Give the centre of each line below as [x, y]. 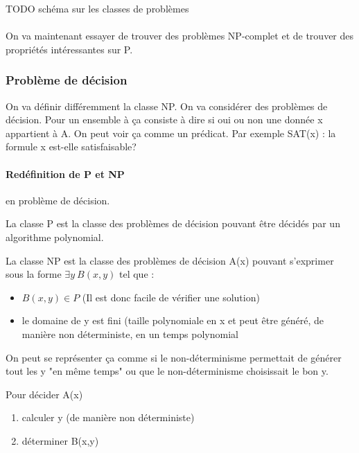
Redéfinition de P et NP [65, 174]
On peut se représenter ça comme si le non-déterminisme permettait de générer [174, 357]
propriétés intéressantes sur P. [69, 49]
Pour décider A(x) [44, 394]
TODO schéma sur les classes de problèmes [97, 8]
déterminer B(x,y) [60, 440]
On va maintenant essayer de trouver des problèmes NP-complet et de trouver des [180, 36]
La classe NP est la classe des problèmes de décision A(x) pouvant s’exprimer [170, 260]
